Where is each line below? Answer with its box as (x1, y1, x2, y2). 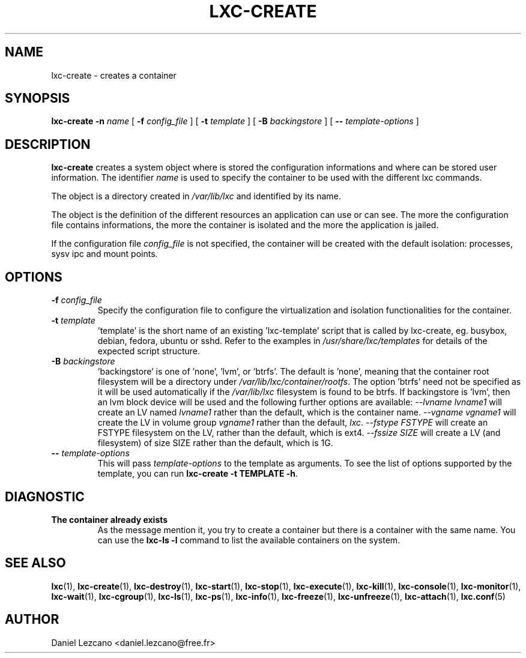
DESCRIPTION (5, 136, 91, 152)
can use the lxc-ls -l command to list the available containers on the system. (97, 534, 401, 545)
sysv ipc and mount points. (51, 249, 158, 259)
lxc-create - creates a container (51, 70, 177, 80)
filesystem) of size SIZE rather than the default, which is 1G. (97, 438, 333, 448)
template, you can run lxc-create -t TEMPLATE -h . (97, 468, 298, 479)
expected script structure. (97, 346, 201, 357)
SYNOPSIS (5, 91, 70, 106)
